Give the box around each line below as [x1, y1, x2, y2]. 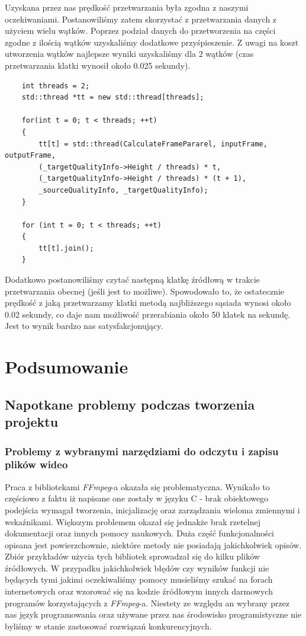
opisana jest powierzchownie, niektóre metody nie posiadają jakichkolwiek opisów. [5, 538, 302, 551]
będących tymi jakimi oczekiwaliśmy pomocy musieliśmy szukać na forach [5, 573, 273, 586]
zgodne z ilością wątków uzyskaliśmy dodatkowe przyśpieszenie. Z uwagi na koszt [5, 36, 299, 48]
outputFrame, [5, 151, 56, 160]
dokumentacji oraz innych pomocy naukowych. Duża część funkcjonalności [5, 527, 274, 539]
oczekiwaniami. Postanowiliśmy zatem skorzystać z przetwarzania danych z [5, 12, 277, 25]
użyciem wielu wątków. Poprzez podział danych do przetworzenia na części [5, 24, 276, 37]
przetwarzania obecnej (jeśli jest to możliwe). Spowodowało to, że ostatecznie [5, 285, 284, 297]
